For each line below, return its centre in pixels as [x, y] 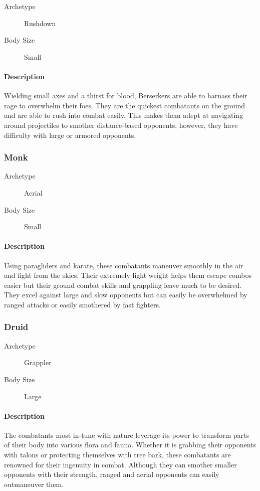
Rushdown [40, 23]
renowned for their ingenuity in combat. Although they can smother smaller [120, 464]
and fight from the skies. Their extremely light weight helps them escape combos [128, 275]
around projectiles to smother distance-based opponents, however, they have [121, 125]
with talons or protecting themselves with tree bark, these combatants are [117, 455]
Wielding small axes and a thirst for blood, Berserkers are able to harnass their [126, 96]
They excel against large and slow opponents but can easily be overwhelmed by [126, 295]
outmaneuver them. [34, 484]
